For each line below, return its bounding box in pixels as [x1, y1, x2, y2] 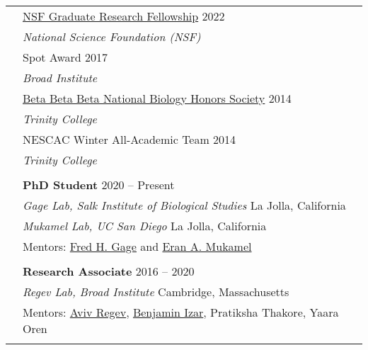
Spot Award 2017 [23, 49, 108, 65]
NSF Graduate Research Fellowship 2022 [23, 8, 225, 24]
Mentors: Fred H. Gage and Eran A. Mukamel [23, 238, 252, 254]
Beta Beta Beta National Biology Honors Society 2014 [23, 90, 292, 106]
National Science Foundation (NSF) [23, 28, 201, 45]
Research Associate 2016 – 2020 [23, 263, 195, 279]
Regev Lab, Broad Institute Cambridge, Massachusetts [23, 283, 289, 300]
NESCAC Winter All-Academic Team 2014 [23, 131, 236, 147]
